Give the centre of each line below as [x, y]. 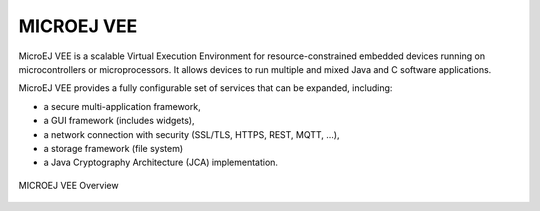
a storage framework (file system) [113, 148]
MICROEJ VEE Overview [68, 185]
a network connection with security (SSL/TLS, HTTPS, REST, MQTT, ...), [191, 134]
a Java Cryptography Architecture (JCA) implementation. [161, 162]
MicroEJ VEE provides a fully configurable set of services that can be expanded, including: [205, 88]
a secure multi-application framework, [122, 106]
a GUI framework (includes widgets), [119, 121]
